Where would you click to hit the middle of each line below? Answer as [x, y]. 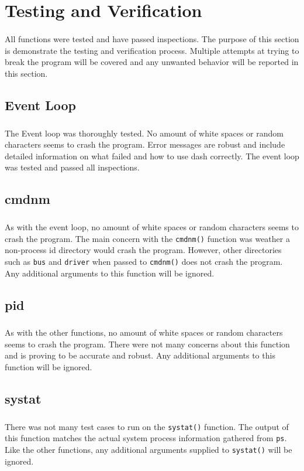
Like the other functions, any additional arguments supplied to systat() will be [148, 450]
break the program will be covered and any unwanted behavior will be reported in [152, 62]
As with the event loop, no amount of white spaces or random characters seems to [152, 227]
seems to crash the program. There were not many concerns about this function [147, 344]
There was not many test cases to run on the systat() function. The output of [147, 426]
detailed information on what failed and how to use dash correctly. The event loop [152, 156]
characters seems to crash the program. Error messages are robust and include [145, 144]
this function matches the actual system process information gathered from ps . [146, 438]
